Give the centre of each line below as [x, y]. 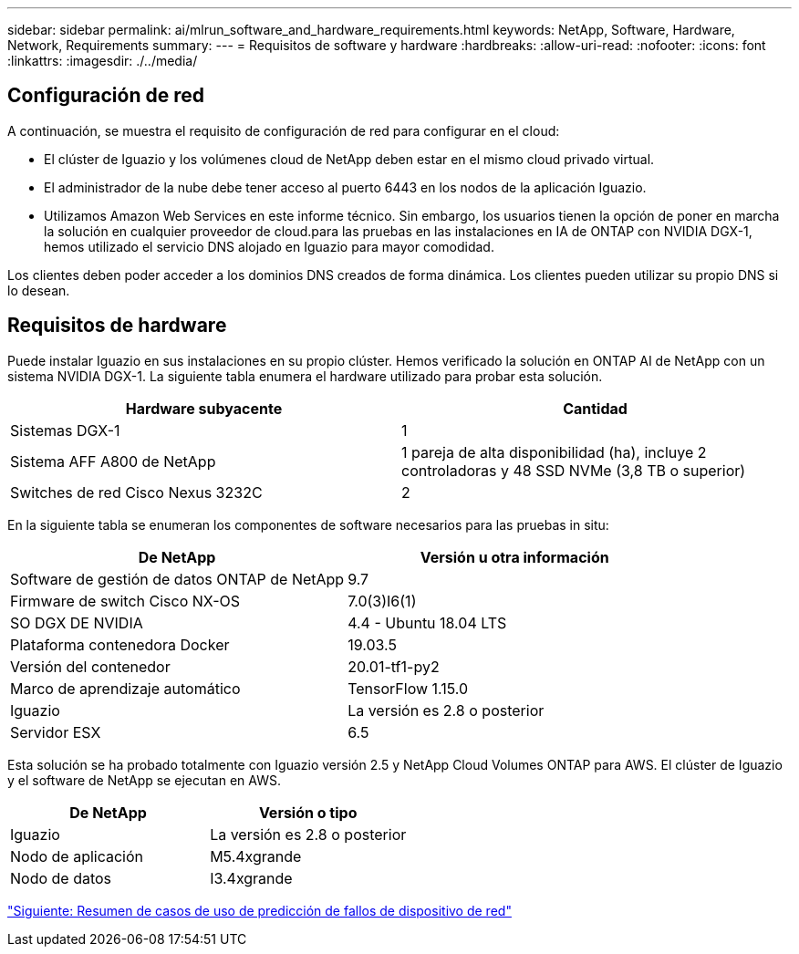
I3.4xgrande [251, 878]
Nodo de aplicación [77, 856]
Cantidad [595, 408]
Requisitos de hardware [117, 326]
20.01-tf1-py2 [394, 666]
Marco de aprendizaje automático [125, 688]
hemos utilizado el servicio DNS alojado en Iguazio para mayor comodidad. [269, 246]
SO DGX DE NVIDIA [77, 622]
